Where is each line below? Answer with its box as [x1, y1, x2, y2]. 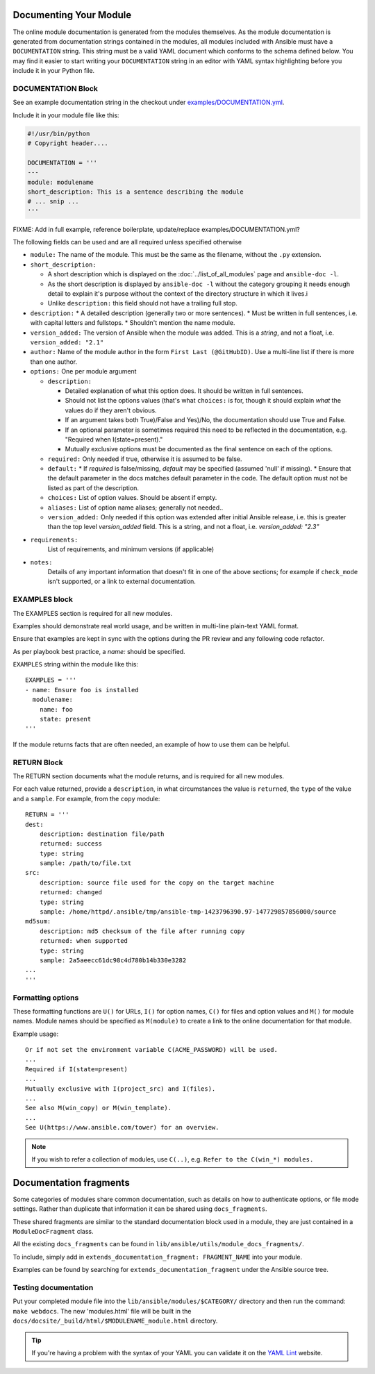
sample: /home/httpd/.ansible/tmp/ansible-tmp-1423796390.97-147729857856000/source [39, 908, 337, 916]
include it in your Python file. [12, 67, 95, 75]
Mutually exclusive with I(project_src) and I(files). [25, 1084, 216, 1093]
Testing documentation [12, 1283, 94, 1292]
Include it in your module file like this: [12, 111, 119, 119]
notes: [30, 558, 53, 566]
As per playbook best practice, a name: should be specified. [12, 647, 185, 655]
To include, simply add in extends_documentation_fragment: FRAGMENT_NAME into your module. [12, 1252, 302, 1261]
